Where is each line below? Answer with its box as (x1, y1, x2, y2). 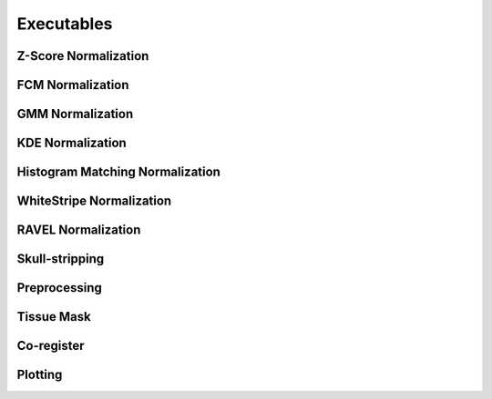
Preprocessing (16, 280, 102, 295)
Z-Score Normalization (16, 48, 149, 64)
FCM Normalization (16, 77, 129, 93)
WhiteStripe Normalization (16, 194, 172, 209)
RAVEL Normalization (16, 223, 141, 238)
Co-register (16, 338, 86, 354)
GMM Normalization (16, 106, 134, 122)
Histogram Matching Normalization (16, 165, 220, 180)
